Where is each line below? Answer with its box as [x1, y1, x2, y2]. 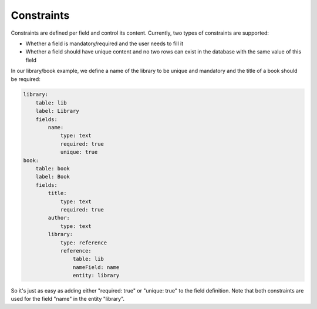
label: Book [35, 173, 70, 180]
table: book [35, 165, 70, 172]
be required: [11, 75, 41, 82]
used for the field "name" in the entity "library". [11, 295, 125, 303]
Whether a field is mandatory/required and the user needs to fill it [25, 40, 184, 47]
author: [48, 214, 70, 221]
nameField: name [72, 264, 120, 270]
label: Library [35, 108, 79, 115]
